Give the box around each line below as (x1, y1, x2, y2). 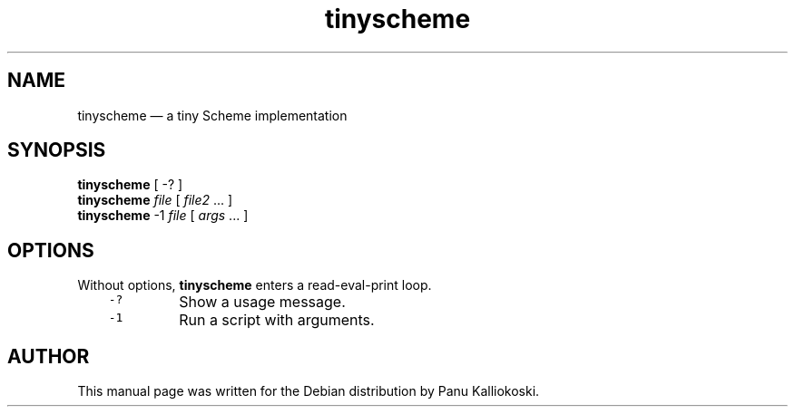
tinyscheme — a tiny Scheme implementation (77, 107, 348, 123)
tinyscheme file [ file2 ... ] (77, 192, 233, 208)
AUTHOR (7, 344, 90, 368)
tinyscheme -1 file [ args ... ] (77, 207, 249, 224)
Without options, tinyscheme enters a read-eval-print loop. (77, 277, 432, 294)
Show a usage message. (179, 293, 346, 312)
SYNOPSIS (7, 139, 106, 162)
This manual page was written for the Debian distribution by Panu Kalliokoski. (77, 383, 540, 400)
